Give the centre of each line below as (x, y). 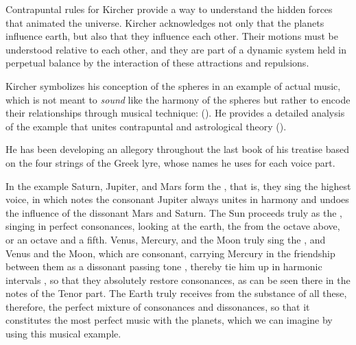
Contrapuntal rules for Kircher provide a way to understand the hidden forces (169, 9)
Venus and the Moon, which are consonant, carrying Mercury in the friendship (170, 253)
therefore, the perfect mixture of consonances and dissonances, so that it (158, 306)
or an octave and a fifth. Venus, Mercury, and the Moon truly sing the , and (166, 239)
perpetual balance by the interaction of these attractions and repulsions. (157, 63)
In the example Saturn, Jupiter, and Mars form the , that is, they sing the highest (178, 186)
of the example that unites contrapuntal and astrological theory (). (146, 126)
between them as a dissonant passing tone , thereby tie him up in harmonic (164, 266)
